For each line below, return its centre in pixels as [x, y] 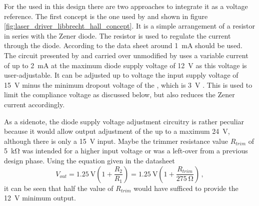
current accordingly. [34, 104]
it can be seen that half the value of [59, 188]
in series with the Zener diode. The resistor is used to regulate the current [117, 35]
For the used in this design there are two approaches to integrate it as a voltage [126, 6]
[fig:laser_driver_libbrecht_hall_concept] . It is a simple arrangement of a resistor [129, 26]
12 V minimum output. [40, 198]
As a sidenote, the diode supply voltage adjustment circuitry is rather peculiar [124, 121]
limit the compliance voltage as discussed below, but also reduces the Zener [119, 94]
